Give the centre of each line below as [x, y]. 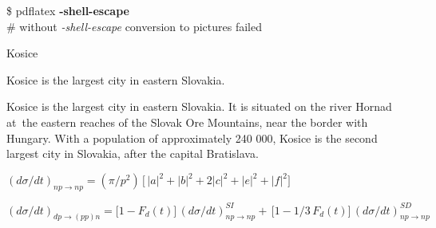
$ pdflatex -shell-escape [68, 10]
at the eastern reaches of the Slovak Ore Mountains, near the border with [187, 122]
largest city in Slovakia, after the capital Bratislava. [133, 153]
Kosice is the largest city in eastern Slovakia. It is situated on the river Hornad [199, 106]
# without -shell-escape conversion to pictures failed [134, 26]
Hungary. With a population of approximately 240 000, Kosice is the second [192, 138]
